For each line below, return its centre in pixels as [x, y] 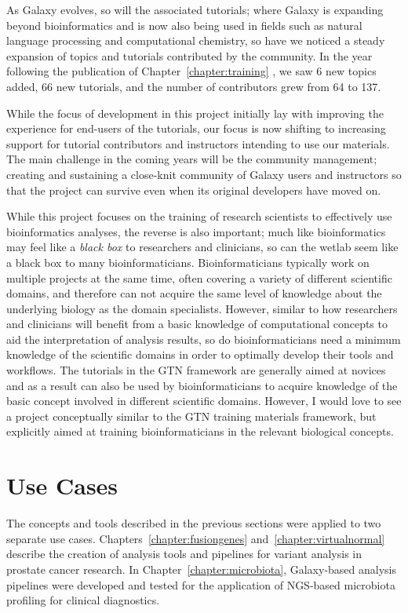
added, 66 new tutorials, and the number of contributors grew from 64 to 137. [194, 86]
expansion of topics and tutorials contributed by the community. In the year [189, 55]
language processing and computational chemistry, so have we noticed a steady [196, 40]
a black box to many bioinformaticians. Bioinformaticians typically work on [188, 262]
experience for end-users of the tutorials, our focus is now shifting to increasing [196, 128]
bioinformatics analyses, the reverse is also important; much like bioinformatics [196, 231]
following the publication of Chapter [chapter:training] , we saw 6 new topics [191, 71]
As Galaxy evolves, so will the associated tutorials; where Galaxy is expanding [195, 9]
